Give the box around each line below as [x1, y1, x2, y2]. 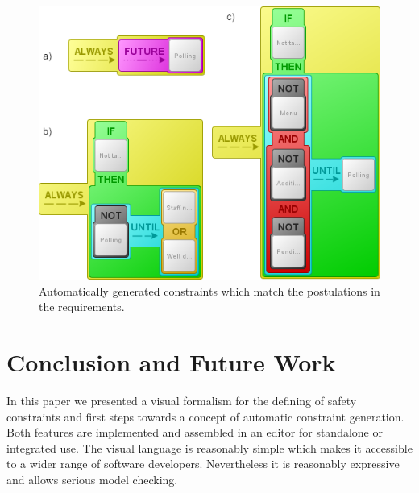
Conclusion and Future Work [6, 346, 336, 379]
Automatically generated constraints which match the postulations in [39, 282, 380, 299]
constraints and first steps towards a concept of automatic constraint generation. [6, 408, 404, 425]
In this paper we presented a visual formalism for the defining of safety [6, 392, 357, 409]
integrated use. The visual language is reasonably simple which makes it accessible [6, 439, 413, 456]
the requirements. [39, 298, 125, 315]
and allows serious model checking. [6, 471, 178, 488]
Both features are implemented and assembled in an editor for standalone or [6, 424, 383, 441]
